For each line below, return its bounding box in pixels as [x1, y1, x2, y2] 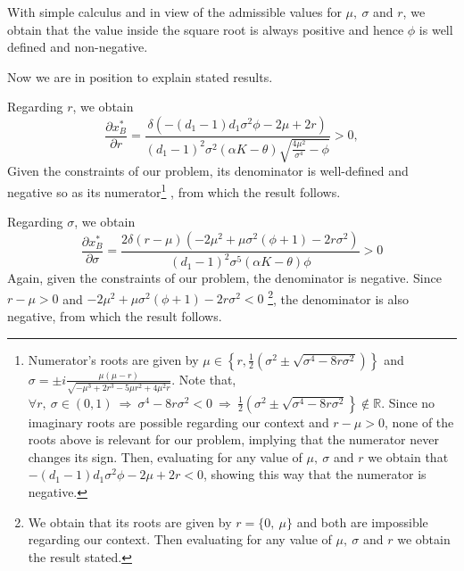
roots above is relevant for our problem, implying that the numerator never [28, 430, 439, 449]
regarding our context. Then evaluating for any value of [28, 530, 332, 549]
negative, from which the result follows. [7, 307, 222, 326]
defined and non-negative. [7, 37, 148, 56]
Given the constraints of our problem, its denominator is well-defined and [7, 161, 409, 180]
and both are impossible [296, 512, 428, 531]
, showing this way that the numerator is [203, 465, 427, 484]
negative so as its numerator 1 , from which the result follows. [7, 179, 341, 201]
